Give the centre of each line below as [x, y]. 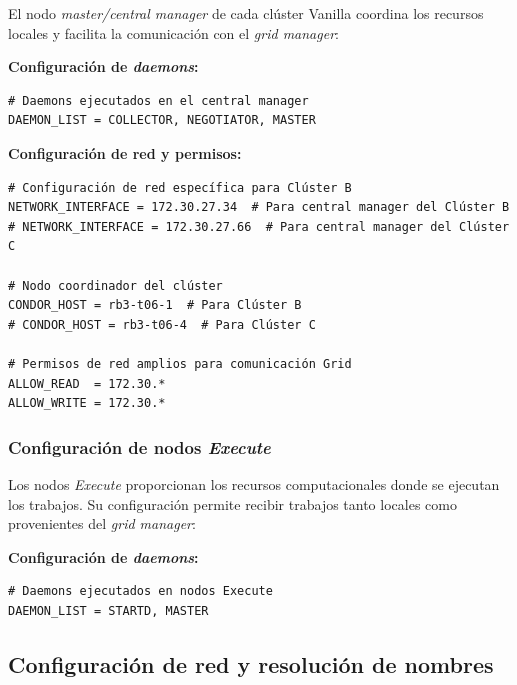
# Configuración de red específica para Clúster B [180, 187]
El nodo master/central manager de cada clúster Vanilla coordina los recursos [246, 13]
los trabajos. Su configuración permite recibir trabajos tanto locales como [232, 503]
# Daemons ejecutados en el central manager [158, 100]
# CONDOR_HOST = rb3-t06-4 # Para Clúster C [162, 324]
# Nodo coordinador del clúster [115, 285]
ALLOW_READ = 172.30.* [87, 383]
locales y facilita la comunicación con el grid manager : [173, 32]
